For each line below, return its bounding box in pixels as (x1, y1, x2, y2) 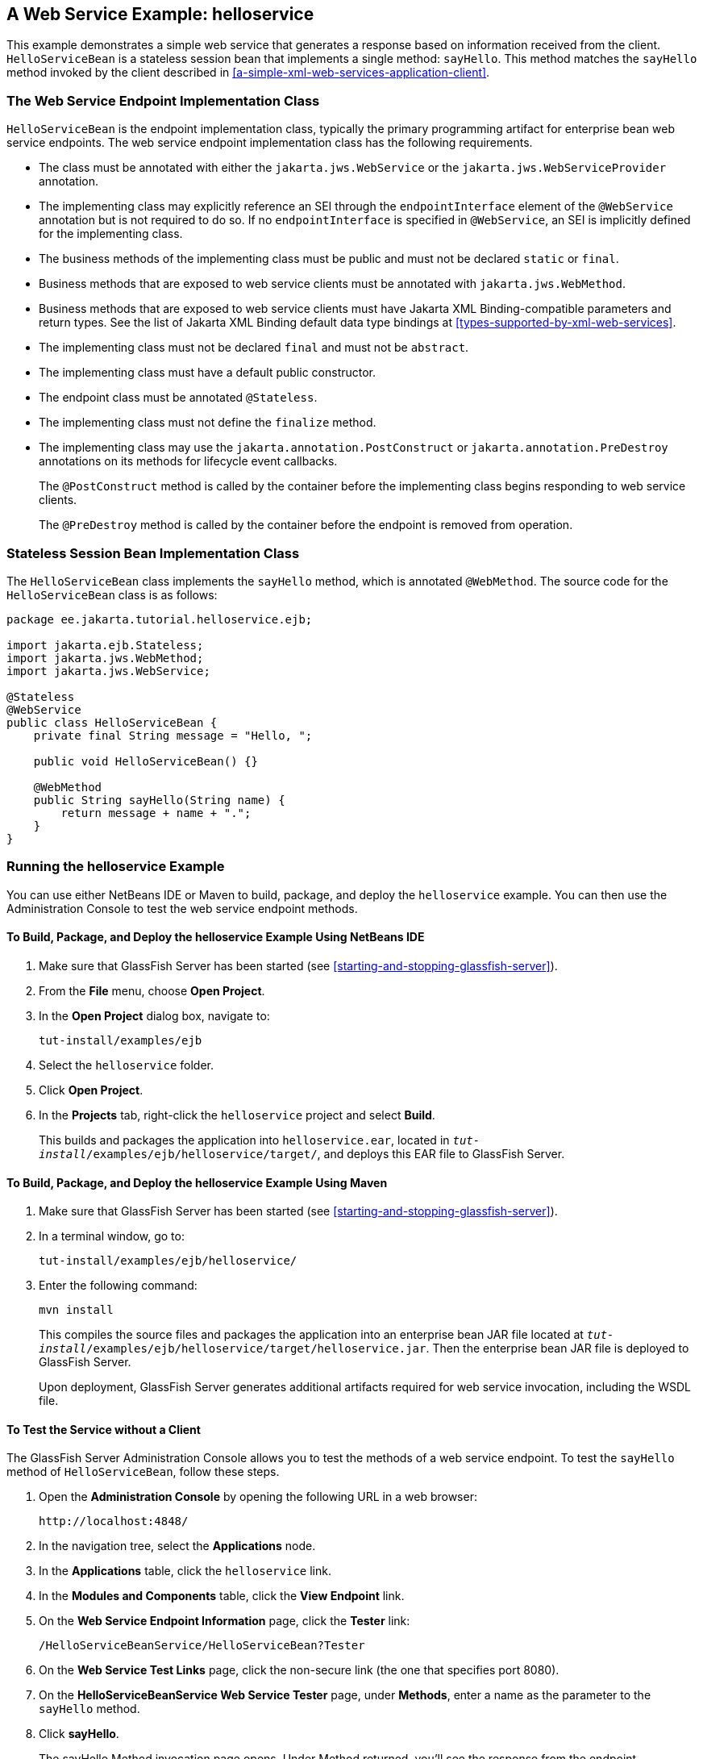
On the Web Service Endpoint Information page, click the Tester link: (39, 1614, 410, 1628)
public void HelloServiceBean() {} (33, 754, 258, 768)
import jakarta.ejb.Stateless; (6, 638, 204, 652)
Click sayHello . (39, 1727, 119, 1741)
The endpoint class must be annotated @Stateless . (39, 390, 318, 405)
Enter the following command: (39, 1278, 198, 1293)
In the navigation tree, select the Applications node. (39, 1539, 316, 1553)
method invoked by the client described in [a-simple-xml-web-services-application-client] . (6, 65, 490, 80)
